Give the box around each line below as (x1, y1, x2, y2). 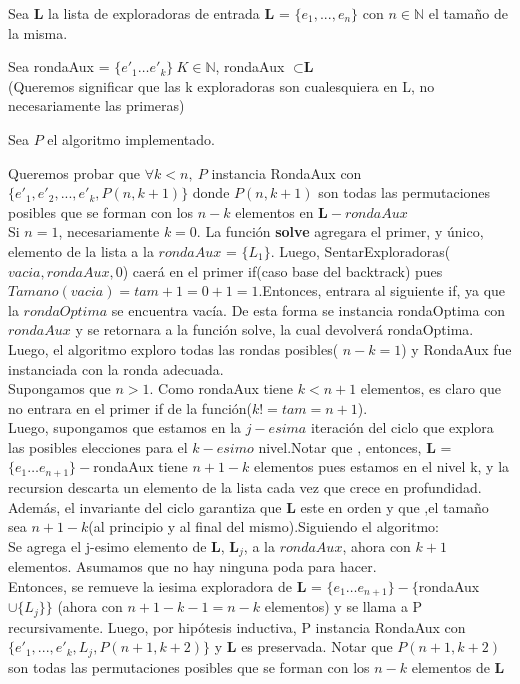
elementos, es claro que (360, 378, 502, 399)
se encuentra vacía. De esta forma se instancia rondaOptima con (111, 299, 506, 320)
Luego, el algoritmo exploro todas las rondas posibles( (8, 338, 339, 359)
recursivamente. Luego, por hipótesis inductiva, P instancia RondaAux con (8, 616, 466, 637)
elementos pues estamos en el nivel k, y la (254, 456, 510, 477)
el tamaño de (428, 3, 509, 23)
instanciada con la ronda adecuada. (8, 358, 224, 379)
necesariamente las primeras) (8, 95, 185, 116)
